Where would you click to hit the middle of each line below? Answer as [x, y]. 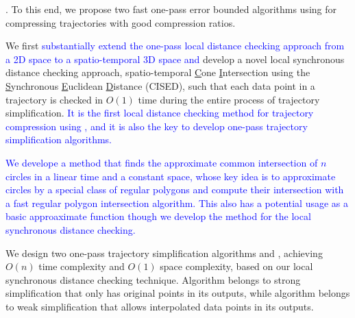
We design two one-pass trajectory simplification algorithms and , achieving [164, 253]
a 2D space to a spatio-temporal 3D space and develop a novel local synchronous [175, 59]
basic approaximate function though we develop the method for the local [158, 216]
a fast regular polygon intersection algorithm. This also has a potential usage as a [177, 203]
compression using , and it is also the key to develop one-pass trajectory [157, 126]
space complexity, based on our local [236, 266]
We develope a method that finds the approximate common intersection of [162, 162]
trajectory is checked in [54, 99]
